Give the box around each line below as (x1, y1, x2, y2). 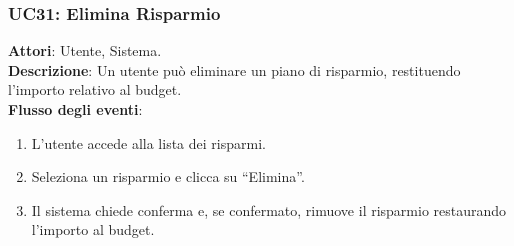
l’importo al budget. (31, 219, 155, 240)
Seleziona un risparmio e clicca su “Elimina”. (31, 166, 305, 187)
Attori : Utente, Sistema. (8, 40, 162, 61)
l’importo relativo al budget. (8, 79, 182, 100)
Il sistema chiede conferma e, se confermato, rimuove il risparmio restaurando (31, 199, 507, 220)
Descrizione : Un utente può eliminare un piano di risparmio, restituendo (8, 59, 461, 80)
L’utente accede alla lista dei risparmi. (31, 132, 266, 153)
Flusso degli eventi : (8, 99, 143, 119)
